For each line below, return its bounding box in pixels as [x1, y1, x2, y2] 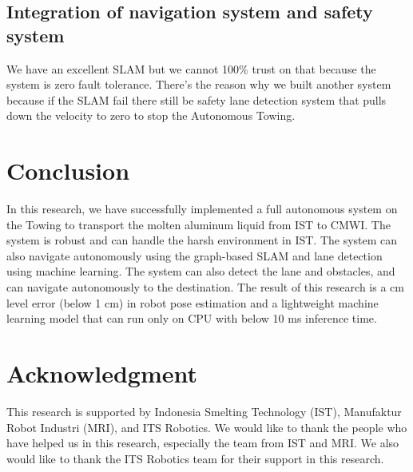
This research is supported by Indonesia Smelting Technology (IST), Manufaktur [6, 403, 402, 419]
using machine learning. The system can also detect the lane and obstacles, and [6, 263, 395, 280]
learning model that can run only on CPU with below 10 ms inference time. [6, 310, 377, 327]
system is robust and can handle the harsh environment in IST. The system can [6, 232, 398, 248]
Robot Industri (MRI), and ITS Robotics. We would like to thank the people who [6, 418, 407, 435]
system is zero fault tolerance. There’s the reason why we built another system [6, 76, 391, 93]
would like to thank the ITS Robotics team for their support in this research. [6, 450, 384, 466]
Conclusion [6, 154, 130, 187]
